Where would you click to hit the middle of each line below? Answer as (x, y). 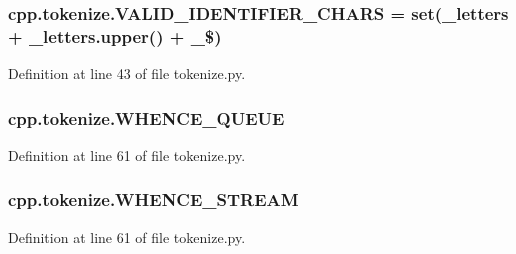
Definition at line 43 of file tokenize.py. (127, 73)
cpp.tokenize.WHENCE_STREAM (153, 199)
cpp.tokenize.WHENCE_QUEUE (146, 117)
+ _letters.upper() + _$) (115, 35)
